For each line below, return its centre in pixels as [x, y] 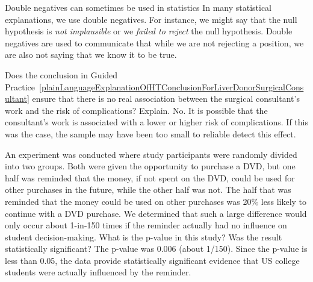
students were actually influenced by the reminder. [98, 272]
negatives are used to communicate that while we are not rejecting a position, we [154, 42]
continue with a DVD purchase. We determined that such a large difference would [156, 213]
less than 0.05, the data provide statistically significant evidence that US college [152, 260]
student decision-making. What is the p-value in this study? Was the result [144, 237]
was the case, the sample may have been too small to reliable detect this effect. [150, 133]
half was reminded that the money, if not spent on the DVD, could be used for [150, 177]
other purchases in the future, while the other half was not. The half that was [148, 190]
